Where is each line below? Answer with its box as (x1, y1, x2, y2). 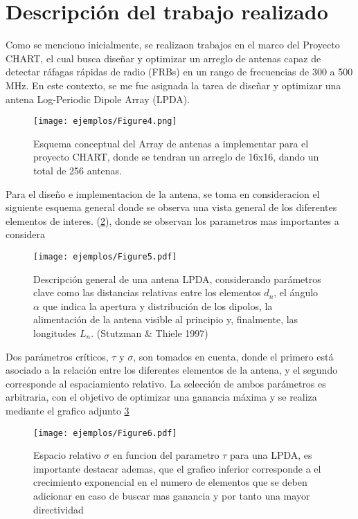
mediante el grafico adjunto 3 (6, 403, 129, 417)
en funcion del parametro (112, 448, 220, 462)
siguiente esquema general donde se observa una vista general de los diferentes (6, 200, 337, 215)
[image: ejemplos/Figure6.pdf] (33, 428, 177, 438)
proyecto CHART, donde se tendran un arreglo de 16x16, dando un (33, 149, 319, 164)
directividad (33, 502, 84, 516)
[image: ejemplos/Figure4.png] (33, 116, 177, 127)
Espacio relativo (33, 448, 101, 462)
